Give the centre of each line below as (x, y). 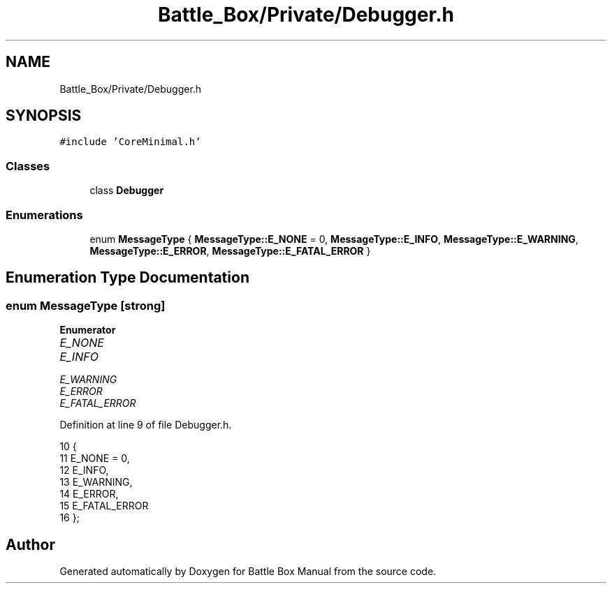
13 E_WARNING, (96, 482)
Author (30, 544)
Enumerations (44, 215)
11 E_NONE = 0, (95, 458)
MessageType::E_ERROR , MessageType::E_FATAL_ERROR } (230, 251)
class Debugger (127, 191)
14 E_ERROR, (89, 494)
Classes (28, 166)
